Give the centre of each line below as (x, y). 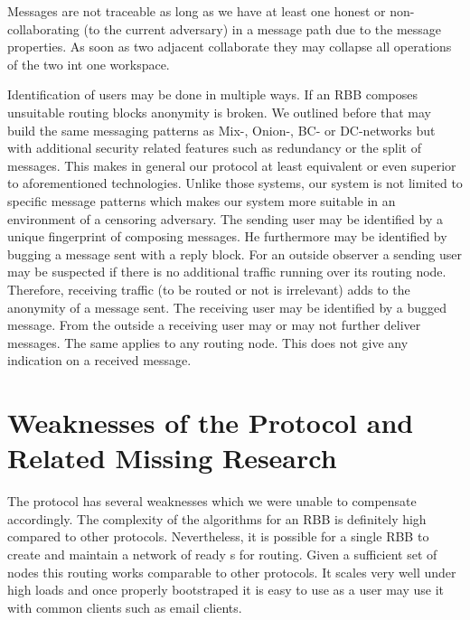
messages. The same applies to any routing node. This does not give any (208, 342)
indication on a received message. (99, 360)
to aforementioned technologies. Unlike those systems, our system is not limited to (235, 183)
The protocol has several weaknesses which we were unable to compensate (212, 501)
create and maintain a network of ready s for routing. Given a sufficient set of (222, 554)
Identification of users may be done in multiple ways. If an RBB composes (213, 94)
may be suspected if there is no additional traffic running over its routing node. (227, 272)
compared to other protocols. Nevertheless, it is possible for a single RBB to (218, 536)
